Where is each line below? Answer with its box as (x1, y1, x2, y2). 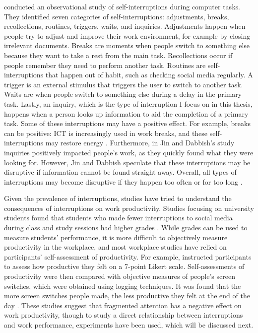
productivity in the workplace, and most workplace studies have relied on (4, 242, 227, 252)
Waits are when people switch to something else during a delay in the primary (4, 89, 242, 99)
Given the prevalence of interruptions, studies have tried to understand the (4, 193, 232, 203)
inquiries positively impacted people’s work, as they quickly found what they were (4, 147, 254, 157)
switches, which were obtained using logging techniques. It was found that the (4, 280, 241, 291)
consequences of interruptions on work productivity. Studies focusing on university (4, 202, 254, 213)
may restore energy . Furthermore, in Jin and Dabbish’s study (45, 137, 235, 148)
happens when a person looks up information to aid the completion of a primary (4, 108, 249, 119)
